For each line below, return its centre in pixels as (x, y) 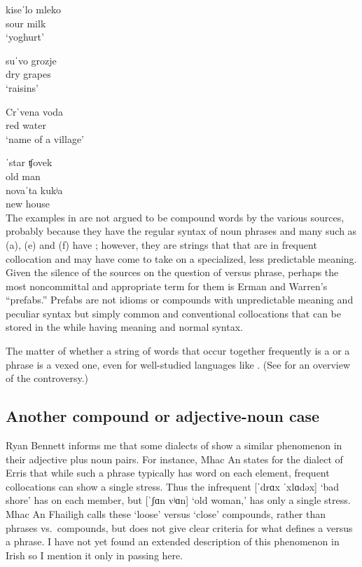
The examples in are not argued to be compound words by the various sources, (175, 217)
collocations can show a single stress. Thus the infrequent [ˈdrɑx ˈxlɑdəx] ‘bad (173, 486)
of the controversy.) (47, 378)
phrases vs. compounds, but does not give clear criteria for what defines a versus (179, 527)
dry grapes (28, 74)
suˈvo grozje (31, 60)
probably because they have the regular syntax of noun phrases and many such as (181, 231)
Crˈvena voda (35, 111)
